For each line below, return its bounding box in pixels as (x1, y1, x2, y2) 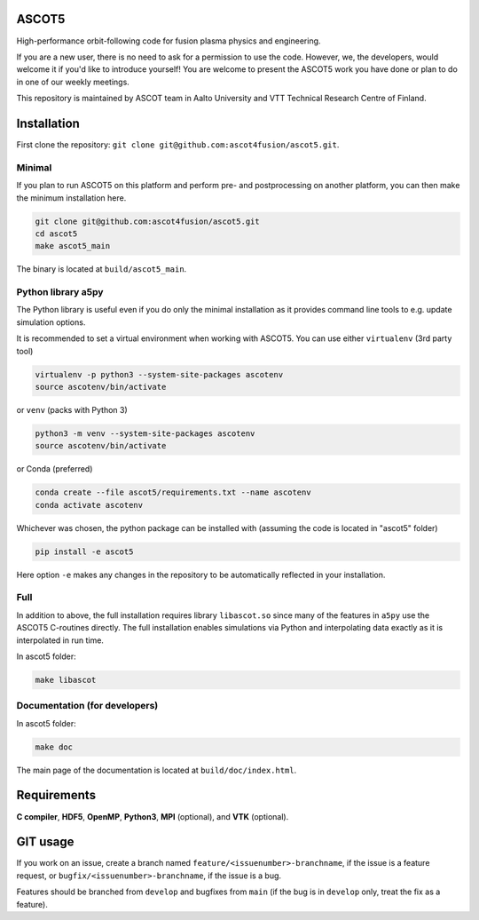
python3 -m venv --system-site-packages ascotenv (35, 428, 255, 439)
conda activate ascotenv (35, 500, 144, 510)
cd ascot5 (35, 228, 78, 239)
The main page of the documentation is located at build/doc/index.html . (16, 765, 297, 775)
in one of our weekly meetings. (16, 76, 130, 87)
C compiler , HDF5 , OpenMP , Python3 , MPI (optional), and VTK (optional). (16, 811, 289, 821)
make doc (35, 742, 74, 752)
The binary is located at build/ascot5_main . (16, 264, 187, 274)
